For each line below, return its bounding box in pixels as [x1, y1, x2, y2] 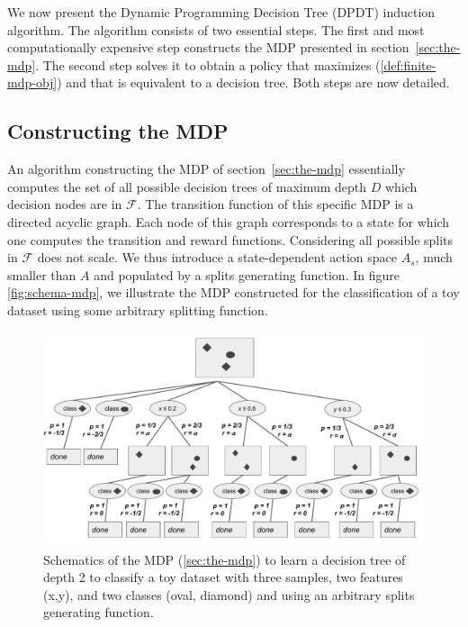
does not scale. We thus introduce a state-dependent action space [37, 248, 398, 267]
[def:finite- [380, 55, 436, 74]
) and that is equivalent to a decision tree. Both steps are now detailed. [57, 73, 450, 92]
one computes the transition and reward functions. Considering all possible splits [7, 230, 454, 249]
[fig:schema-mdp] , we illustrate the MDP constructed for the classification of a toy [7, 283, 460, 302]
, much [415, 248, 453, 267]
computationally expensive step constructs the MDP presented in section [7, 38, 409, 57]
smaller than [7, 265, 76, 284]
